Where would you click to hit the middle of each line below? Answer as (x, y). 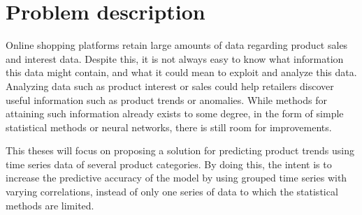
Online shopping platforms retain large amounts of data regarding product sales (177, 45)
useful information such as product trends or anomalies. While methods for (166, 99)
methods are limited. (50, 205)
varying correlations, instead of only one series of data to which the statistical (172, 192)
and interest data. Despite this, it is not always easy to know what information (175, 58)
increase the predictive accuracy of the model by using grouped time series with (176, 178)
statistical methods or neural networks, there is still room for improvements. (169, 127)
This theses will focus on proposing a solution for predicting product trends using (180, 150)
